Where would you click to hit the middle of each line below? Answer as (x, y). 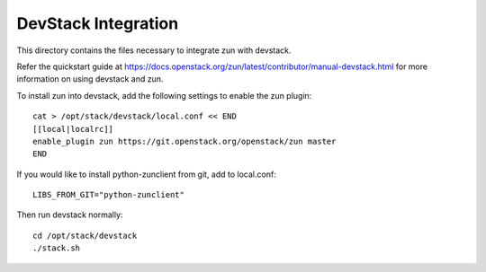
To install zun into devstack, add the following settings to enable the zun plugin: (164, 95)
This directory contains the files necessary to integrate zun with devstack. (154, 50)
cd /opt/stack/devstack (85, 235)
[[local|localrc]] (73, 129)
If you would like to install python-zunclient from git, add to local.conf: (146, 174)
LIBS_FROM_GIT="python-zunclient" (108, 195)
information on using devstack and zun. (90, 79)
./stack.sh (57, 248)
